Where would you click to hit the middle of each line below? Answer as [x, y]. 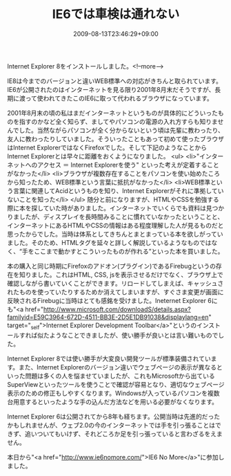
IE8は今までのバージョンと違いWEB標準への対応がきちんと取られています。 [115, 81]
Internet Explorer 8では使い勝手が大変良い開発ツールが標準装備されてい [109, 358]
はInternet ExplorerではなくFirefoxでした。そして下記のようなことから [107, 147]
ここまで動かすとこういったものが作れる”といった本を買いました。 [129, 251]
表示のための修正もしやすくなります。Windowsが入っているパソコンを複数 [113, 393]
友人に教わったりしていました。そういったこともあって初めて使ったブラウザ [115, 138]
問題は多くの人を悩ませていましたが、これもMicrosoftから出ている [120, 376]
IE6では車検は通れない [116, 14]
